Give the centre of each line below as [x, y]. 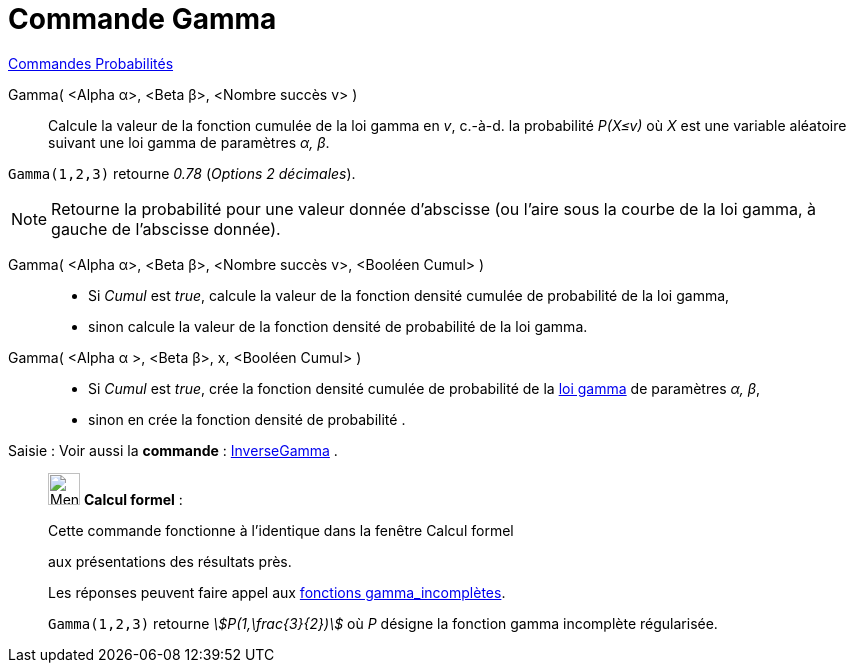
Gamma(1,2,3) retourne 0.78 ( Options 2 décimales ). [182, 173]
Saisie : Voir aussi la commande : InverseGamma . [173, 450]
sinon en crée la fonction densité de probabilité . [247, 419]
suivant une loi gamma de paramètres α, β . [189, 142]
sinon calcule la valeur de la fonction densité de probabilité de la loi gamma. [338, 326]
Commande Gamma [142, 19]
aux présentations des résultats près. [170, 561]
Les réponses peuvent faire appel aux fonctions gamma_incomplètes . [277, 592]
